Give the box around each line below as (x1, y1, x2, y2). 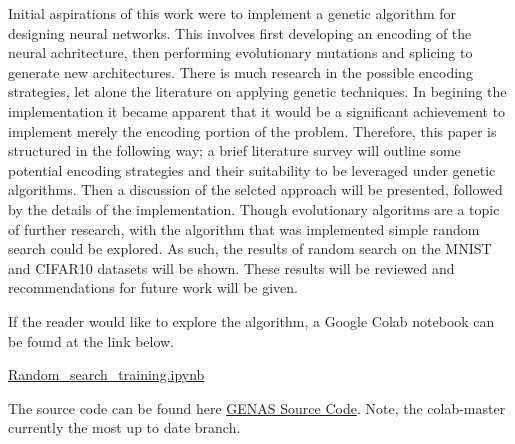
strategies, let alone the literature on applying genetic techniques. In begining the (8, 81, 507, 102)
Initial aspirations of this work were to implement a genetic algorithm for (8, 3, 457, 23)
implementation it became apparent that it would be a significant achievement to (8, 100, 506, 121)
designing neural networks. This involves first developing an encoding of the (8, 22, 472, 43)
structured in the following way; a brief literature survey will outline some (8, 140, 461, 161)
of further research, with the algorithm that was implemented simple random (8, 218, 480, 239)
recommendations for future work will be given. (8, 277, 298, 298)
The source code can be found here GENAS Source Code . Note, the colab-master (8, 397, 506, 418)
